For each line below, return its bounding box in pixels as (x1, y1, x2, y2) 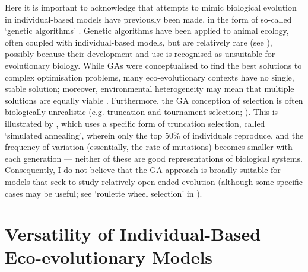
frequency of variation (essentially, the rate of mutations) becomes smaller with (5, 140, 293, 153)
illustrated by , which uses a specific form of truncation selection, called (5, 117, 265, 129)
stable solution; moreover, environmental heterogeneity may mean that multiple (5, 82, 294, 95)
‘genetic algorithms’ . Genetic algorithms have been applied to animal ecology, (5, 24, 289, 37)
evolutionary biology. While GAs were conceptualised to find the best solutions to (5, 59, 302, 71)
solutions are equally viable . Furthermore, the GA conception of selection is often (5, 94, 303, 106)
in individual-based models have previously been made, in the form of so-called (5, 12, 292, 25)
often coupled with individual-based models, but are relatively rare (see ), (5, 36, 272, 48)
